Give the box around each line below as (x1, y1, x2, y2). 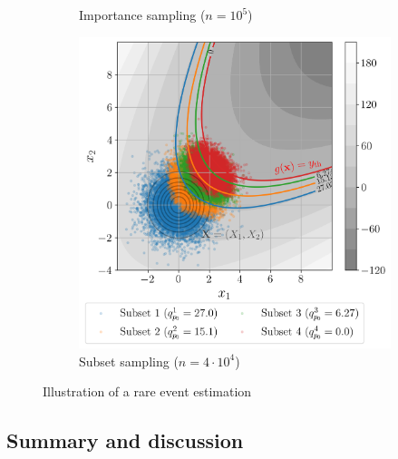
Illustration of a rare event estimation (43, 382, 252, 401)
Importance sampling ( (79, 5, 206, 24)
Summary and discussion (6, 426, 244, 454)
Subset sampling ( (79, 351, 179, 370)
